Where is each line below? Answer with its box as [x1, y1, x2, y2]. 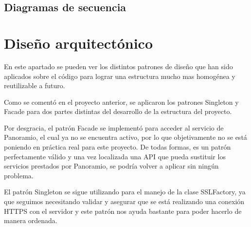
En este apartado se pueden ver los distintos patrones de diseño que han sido [4, 61, 233, 71]
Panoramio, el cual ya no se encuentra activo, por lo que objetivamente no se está [4, 132, 247, 142]
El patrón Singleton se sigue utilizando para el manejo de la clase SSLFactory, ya [4, 187, 246, 197]
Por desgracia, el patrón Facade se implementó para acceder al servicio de [4, 122, 224, 132]
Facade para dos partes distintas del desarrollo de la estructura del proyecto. [4, 106, 232, 116]
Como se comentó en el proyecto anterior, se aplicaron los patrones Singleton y [4, 96, 239, 107]
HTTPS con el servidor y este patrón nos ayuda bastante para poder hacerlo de [4, 206, 242, 216]
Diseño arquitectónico [4, 33, 153, 53]
